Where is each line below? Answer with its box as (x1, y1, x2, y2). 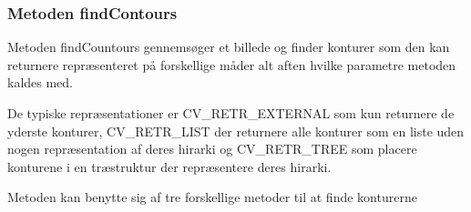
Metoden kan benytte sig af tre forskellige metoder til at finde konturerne (7, 187, 417, 207)
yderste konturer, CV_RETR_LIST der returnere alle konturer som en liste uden (7, 121, 465, 140)
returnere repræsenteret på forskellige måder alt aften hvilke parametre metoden (7, 55, 456, 74)
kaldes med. (7, 73, 74, 92)
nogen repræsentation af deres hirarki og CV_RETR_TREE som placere (7, 139, 417, 158)
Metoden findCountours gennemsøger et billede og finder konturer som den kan (7, 37, 450, 56)
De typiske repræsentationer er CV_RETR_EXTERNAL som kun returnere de (7, 104, 455, 122)
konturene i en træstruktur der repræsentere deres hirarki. (7, 156, 332, 176)
